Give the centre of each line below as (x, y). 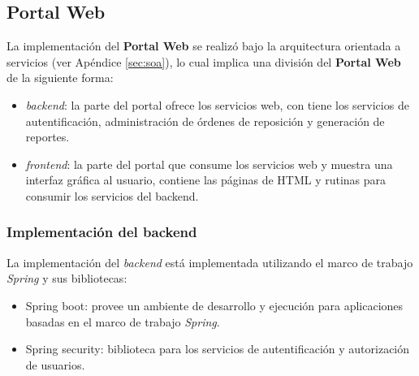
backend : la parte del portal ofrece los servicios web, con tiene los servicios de (217, 104)
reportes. (48, 137)
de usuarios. (55, 364)
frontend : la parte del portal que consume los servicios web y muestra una (209, 164)
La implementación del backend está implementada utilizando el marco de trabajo (210, 262)
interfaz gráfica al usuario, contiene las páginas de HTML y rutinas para (206, 180)
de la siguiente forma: (60, 78)
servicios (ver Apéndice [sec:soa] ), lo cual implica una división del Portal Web (204, 61)
